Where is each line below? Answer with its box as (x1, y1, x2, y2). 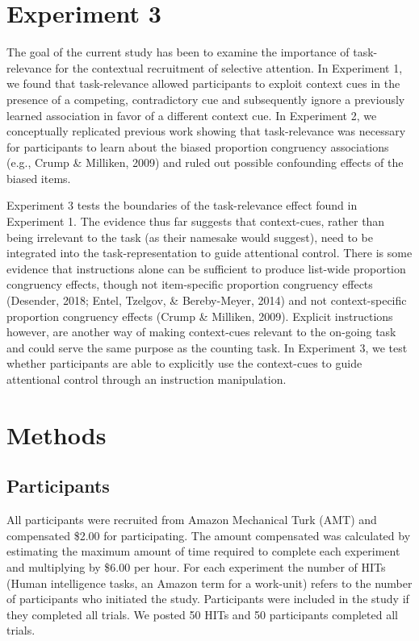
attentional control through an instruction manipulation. (6, 371, 287, 387)
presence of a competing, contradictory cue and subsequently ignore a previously (6, 90, 405, 107)
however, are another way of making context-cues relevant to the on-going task (6, 323, 396, 340)
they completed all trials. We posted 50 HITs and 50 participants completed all (6, 606, 398, 622)
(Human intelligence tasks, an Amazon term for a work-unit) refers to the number (6, 574, 413, 591)
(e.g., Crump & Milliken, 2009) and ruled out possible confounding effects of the (6, 154, 404, 171)
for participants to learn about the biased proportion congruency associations (6, 138, 389, 155)
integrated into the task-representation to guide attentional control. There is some (6, 244, 413, 261)
